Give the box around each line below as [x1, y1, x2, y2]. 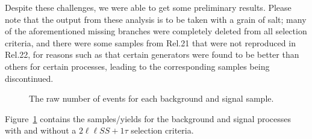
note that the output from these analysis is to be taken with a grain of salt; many [5, 13, 307, 25]
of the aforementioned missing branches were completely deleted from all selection [5, 25, 307, 37]
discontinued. [5, 72, 54, 84]
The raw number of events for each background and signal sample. [29, 92, 274, 105]
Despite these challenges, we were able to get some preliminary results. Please [5, 1, 292, 13]
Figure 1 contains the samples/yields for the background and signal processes [5, 112, 292, 125]
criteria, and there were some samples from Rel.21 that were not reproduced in [5, 36, 296, 49]
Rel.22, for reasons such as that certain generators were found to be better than [5, 48, 299, 61]
